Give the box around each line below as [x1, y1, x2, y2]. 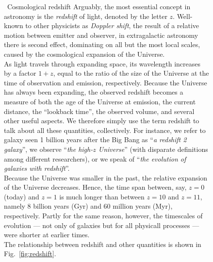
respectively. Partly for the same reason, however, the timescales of [4, 211, 203, 221]
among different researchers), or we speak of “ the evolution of [4, 153, 186, 164]
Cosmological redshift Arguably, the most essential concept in [7, 1, 191, 11]
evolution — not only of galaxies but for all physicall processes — [4, 220, 199, 230]
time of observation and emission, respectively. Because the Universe [4, 77, 207, 87]
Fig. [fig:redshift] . [4, 248, 56, 259]
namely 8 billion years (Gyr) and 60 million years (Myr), [4, 201, 173, 211]
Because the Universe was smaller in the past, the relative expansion [4, 172, 208, 182]
